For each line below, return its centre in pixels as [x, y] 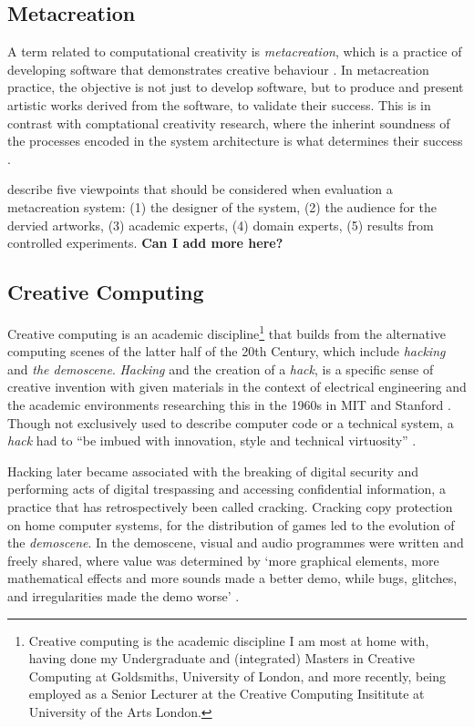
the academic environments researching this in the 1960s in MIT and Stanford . [229, 404]
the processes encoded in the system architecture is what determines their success [235, 141]
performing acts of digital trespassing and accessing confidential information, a [227, 489]
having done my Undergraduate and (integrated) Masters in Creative [222, 658]
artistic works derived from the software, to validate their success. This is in [219, 104]
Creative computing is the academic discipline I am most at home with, [229, 640]
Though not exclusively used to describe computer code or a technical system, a [231, 422]
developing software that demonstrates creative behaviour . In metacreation [218, 69]
